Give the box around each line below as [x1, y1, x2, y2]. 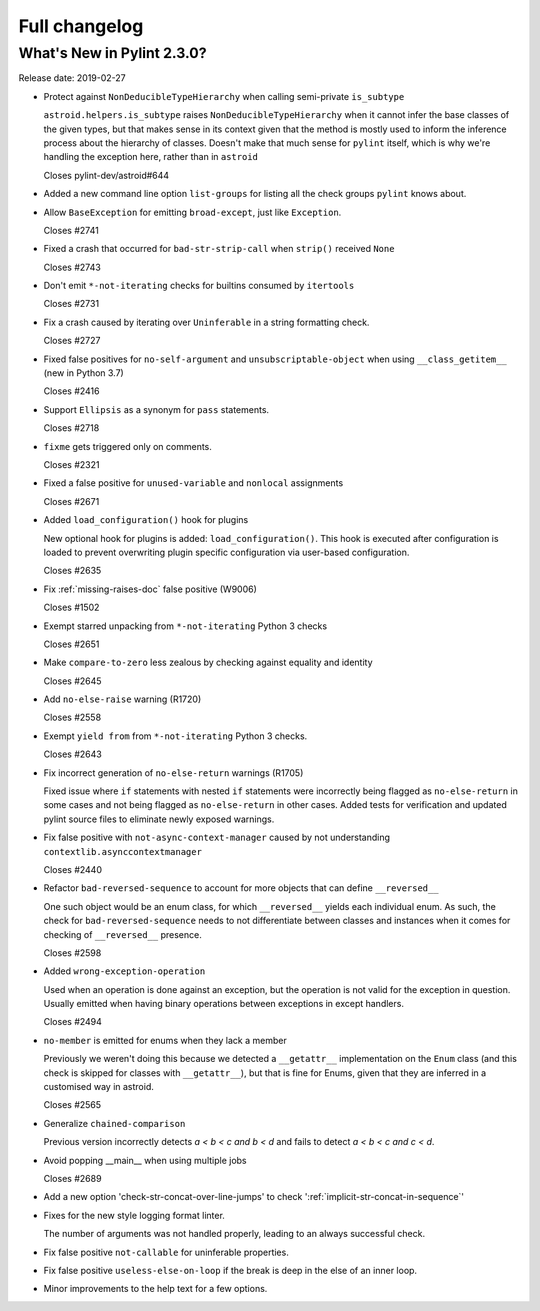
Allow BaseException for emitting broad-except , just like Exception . [43, 206, 342, 218]
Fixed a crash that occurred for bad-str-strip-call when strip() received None [43, 243, 395, 255]
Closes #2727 [43, 335, 101, 347]
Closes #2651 [43, 638, 100, 650]
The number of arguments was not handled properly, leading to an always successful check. [43, 1228, 425, 1240]
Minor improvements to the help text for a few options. [43, 1283, 268, 1295]
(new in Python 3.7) [43, 367, 124, 379]
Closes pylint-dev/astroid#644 [43, 169, 170, 181]
